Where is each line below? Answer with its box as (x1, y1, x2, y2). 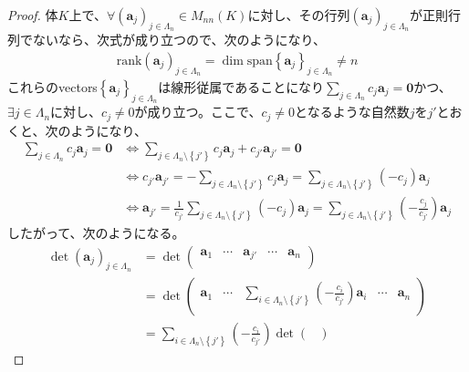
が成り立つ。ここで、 (134, 102, 262, 121)
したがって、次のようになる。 (7, 222, 185, 242)
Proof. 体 (7, 5, 58, 24)
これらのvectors (7, 77, 98, 97)
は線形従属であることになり (158, 77, 325, 97)
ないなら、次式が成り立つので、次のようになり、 (32, 30, 326, 49)
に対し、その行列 (247, 5, 350, 24)
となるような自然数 (295, 102, 410, 121)
